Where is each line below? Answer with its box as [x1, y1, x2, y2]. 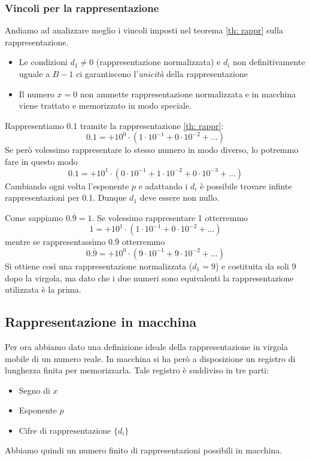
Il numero [19, 87, 54, 100]
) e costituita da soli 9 [215, 259, 296, 272]
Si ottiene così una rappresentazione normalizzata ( [5, 259, 193, 272]
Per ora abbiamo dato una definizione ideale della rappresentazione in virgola [5, 340, 288, 352]
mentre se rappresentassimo [5, 235, 106, 248]
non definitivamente [233, 56, 305, 68]
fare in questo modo [5, 155, 78, 167]
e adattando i [138, 179, 188, 192]
